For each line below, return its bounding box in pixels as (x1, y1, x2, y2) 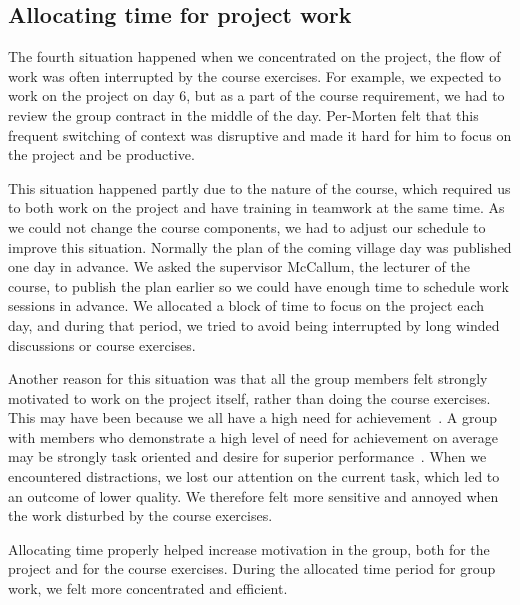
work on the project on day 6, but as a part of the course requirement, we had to (8, 85, 505, 106)
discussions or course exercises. (8, 334, 196, 355)
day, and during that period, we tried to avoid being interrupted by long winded (8, 314, 500, 335)
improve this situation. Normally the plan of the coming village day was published (8, 236, 512, 257)
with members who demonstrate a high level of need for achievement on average (8, 426, 498, 447)
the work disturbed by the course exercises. (8, 505, 273, 526)
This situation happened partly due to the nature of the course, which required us (8, 177, 511, 198)
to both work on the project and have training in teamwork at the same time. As (8, 197, 505, 218)
